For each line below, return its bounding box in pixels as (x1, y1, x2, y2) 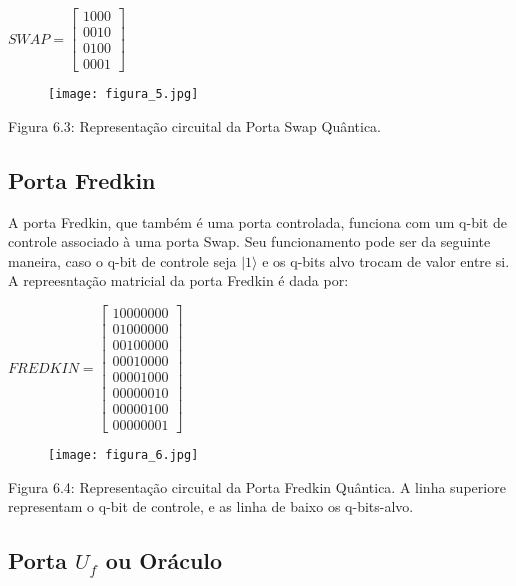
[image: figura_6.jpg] (48, 448, 199, 463)
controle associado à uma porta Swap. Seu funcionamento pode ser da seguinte (8, 231, 491, 252)
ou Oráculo (105, 545, 223, 576)
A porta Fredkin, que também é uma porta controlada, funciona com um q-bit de (8, 211, 507, 232)
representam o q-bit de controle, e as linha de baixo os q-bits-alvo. (8, 496, 414, 517)
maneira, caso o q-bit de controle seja (8, 250, 237, 271)
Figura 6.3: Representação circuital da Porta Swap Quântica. (8, 115, 382, 136)
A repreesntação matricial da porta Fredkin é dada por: (8, 270, 349, 291)
